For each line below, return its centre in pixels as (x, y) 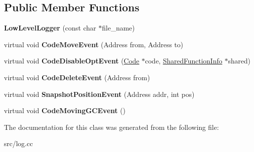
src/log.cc (19, 143)
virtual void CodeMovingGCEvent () (65, 110)
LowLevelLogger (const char (50, 28)
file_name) (118, 28)
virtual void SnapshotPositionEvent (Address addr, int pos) (99, 94)
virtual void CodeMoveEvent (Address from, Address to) (94, 44)
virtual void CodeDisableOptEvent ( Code (72, 61)
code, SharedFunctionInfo (184, 61)
